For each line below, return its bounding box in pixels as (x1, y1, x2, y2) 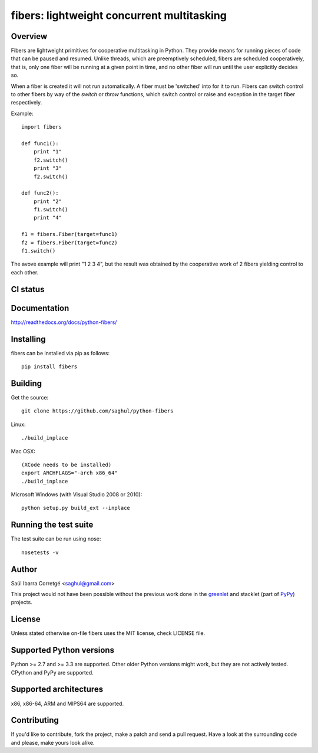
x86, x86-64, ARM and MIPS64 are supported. (11, 700, 124, 707)
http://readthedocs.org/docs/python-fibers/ (11, 319, 117, 326)
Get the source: (11, 394, 49, 401)
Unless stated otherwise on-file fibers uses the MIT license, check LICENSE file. (11, 630, 206, 637)
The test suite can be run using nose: (11, 535, 101, 542)
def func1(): (21, 140, 59, 147)
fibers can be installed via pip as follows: (11, 349, 110, 356)
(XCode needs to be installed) (21, 461, 112, 468)
